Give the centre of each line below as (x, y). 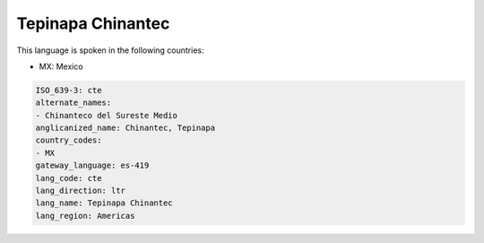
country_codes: (69, 140)
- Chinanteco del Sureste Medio (107, 115)
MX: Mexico (61, 66)
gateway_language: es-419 (92, 165)
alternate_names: (73, 103)
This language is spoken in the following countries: (110, 50)
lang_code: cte (69, 178)
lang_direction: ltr (80, 191)
